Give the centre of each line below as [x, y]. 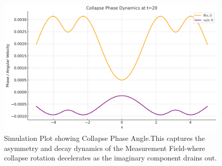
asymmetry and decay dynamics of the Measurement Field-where [105, 148]
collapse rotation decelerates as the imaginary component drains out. [110, 158]
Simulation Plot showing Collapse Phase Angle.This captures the [104, 138]
